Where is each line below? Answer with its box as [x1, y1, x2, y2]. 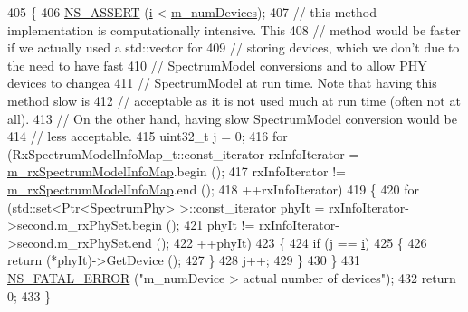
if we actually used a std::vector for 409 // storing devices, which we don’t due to [7, 38, 460, 57]
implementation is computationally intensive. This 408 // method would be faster [7, 20, 461, 39]
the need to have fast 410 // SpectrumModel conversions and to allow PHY [7, 55, 427, 74]
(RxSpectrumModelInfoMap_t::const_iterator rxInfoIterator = [7, 144, 359, 163]
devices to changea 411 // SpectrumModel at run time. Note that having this [7, 73, 437, 92]
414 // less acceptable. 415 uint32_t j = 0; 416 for [7, 127, 288, 146]
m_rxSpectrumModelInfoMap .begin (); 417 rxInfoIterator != [7, 162, 347, 181]
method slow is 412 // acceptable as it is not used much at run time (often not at [7, 90, 461, 109]
